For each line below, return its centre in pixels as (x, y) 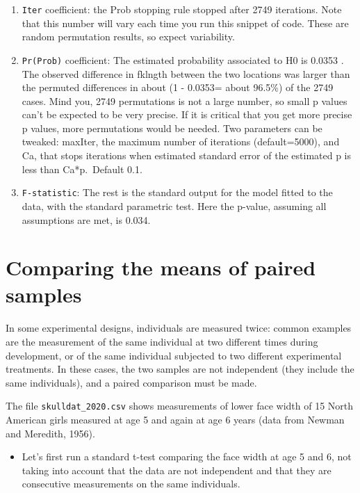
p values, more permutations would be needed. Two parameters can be (172, 128)
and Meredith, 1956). (50, 433)
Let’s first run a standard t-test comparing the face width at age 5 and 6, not (187, 456)
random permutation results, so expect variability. (128, 37)
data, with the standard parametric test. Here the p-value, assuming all (174, 205)
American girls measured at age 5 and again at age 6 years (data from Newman (175, 420)
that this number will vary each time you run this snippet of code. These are (185, 23)
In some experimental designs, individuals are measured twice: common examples (179, 328)
